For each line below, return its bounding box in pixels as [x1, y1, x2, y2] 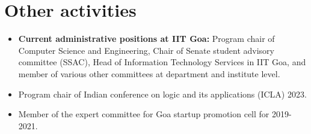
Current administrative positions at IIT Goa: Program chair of [18, 32, 275, 45]
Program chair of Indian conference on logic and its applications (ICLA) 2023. [18, 87, 307, 100]
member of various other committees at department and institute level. [18, 67, 280, 80]
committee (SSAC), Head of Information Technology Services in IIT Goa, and [18, 56, 306, 68]
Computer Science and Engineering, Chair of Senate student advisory [18, 44, 275, 56]
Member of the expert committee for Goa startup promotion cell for [18, 108, 269, 120]
